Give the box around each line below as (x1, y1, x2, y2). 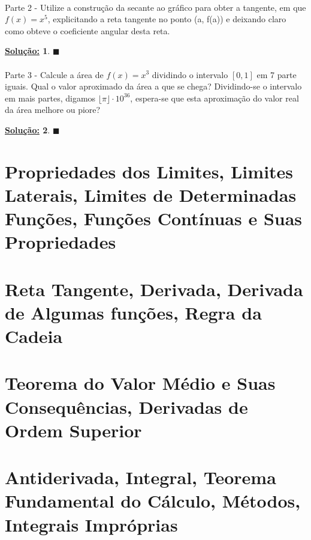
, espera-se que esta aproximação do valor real (130, 91, 299, 104)
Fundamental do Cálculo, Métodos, (5, 488, 301, 513)
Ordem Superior (5, 417, 142, 442)
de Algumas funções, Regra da (5, 300, 262, 324)
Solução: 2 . (5, 123, 50, 136)
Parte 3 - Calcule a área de (5, 68, 104, 80)
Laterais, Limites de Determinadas (5, 182, 297, 207)
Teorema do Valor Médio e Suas (5, 371, 276, 395)
